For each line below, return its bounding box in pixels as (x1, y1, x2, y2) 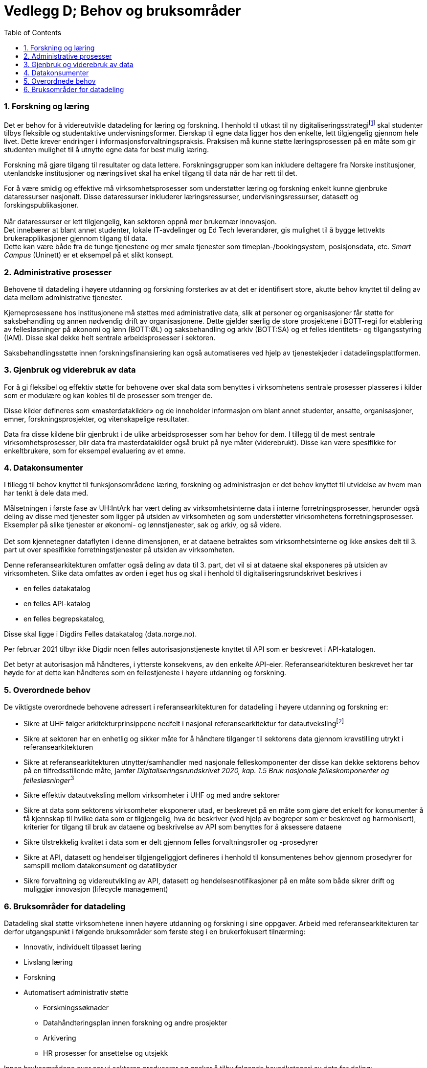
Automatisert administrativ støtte (23, 988, 129, 997)
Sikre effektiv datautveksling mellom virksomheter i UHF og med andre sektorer (23, 791, 280, 800)
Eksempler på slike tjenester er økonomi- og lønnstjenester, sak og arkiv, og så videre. (4, 521, 282, 529)
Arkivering (43, 1034, 76, 1043)
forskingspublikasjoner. (4, 201, 79, 210)
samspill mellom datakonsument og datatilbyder (23, 861, 178, 870)
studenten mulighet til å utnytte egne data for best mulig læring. (4, 145, 209, 154)
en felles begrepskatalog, (23, 615, 105, 623)
